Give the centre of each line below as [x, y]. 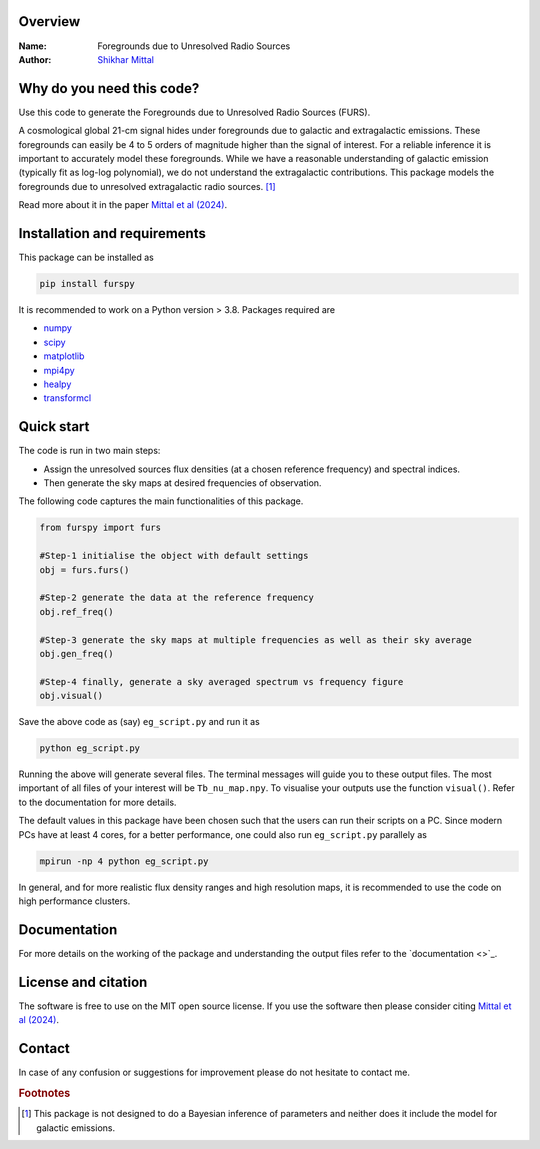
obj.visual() [71, 696]
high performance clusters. [74, 901]
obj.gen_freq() [76, 653]
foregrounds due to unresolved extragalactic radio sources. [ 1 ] [147, 186]
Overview [49, 21]
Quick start [54, 426]
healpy [57, 384]
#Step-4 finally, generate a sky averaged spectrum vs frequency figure [221, 681]
